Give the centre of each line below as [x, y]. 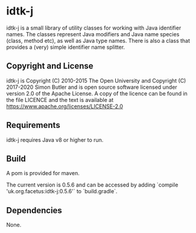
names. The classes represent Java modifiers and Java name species [93, 34]
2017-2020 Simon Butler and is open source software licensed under [92, 87]
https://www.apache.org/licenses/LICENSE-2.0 [65, 106]
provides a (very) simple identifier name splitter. [66, 47]
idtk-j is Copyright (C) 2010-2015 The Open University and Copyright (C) [96, 80]
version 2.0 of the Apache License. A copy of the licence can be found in [97, 93]
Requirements [33, 125]
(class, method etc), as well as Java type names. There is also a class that [98, 40]
